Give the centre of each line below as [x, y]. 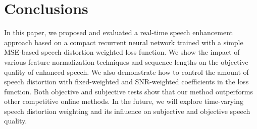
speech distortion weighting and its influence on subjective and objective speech [127, 111]
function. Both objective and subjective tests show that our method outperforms [129, 91]
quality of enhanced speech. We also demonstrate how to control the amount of [126, 72]
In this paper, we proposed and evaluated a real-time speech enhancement [118, 32]
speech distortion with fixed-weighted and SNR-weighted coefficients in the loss [126, 82]
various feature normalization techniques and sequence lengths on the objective [126, 61]
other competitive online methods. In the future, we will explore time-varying [124, 101]
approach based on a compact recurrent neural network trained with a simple [124, 42]
